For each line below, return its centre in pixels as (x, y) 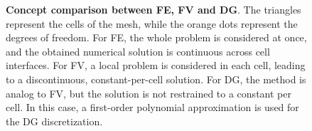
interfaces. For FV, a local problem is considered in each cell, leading (156, 65)
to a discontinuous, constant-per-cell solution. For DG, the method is (156, 79)
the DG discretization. (54, 121)
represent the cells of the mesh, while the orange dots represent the (152, 23)
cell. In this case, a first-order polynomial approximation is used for (152, 107)
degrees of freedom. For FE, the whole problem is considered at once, (156, 37)
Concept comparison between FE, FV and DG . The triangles (154, 9)
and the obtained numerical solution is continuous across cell (138, 51)
